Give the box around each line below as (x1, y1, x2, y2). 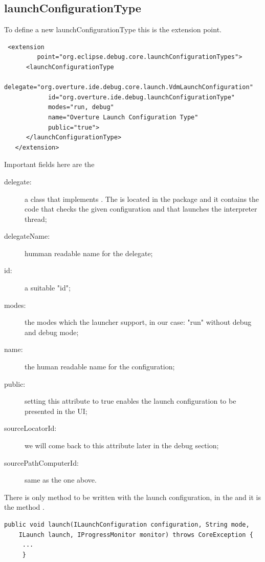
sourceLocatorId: (4, 423, 57, 433)
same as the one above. (25, 474, 97, 485)
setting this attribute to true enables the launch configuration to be (25, 396, 236, 406)
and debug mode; (25, 326, 79, 337)
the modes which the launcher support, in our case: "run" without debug (25, 317, 252, 327)
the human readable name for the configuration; (25, 361, 175, 372)
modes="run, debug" (48, 103, 114, 111)
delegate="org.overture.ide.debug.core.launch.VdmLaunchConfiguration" (4, 84, 253, 91)
